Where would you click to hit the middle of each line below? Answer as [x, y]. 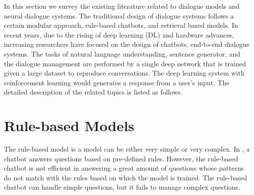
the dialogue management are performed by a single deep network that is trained [125, 63]
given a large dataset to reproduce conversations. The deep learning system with [124, 73]
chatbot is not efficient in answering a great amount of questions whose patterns [124, 168]
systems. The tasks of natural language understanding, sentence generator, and [122, 53]
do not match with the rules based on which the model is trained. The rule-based [126, 177]
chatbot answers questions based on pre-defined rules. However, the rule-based [121, 158]
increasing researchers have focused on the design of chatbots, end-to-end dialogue [127, 44]
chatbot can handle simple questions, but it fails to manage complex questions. [122, 187]
